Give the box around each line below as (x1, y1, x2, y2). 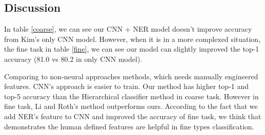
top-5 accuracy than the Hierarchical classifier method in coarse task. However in (4, 91, 259, 101)
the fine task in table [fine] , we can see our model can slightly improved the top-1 (4, 43, 259, 54)
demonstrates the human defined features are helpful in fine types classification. (4, 121, 254, 131)
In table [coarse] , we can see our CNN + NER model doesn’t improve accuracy (4, 24, 252, 34)
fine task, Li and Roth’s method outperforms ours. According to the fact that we (4, 101, 258, 111)
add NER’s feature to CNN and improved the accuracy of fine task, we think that (4, 110, 261, 121)
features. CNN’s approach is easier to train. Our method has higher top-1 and (4, 81, 249, 92)
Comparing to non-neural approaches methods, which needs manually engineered (4, 71, 258, 81)
